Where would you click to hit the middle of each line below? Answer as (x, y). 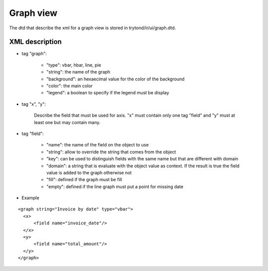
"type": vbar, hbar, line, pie (74, 65)
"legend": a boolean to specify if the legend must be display (108, 93)
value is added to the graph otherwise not (89, 172)
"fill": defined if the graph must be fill (84, 180)
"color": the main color (69, 86)
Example (31, 198)
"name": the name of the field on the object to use (98, 145)
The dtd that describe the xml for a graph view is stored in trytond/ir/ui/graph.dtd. (93, 28)
